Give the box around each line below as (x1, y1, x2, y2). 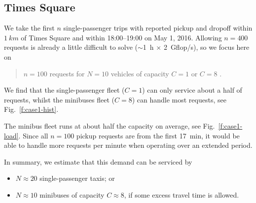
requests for (49, 68, 85, 78)
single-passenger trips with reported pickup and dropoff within (63, 23, 253, 33)
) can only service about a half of (142, 85, 242, 95)
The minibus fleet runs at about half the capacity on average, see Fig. (4, 120, 215, 131)
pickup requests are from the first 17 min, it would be (76, 130, 240, 140)
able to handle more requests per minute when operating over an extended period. (4, 140, 253, 150)
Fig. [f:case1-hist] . (4, 104, 59, 114)
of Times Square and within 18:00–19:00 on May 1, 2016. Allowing (21, 32, 222, 42)
